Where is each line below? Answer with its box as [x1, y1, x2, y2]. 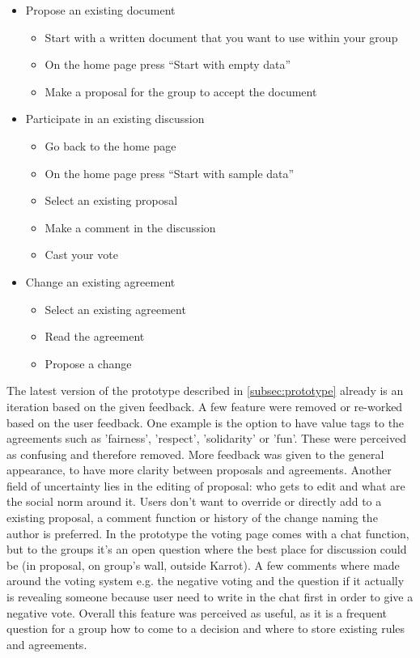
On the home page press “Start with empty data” [45, 56, 291, 73]
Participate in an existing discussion [25, 110, 205, 127]
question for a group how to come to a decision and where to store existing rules [6, 620, 405, 637]
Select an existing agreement [45, 300, 186, 317]
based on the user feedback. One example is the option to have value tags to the [6, 414, 405, 431]
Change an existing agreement [25, 273, 176, 290]
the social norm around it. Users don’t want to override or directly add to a [6, 493, 382, 510]
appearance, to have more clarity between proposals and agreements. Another [6, 461, 392, 478]
